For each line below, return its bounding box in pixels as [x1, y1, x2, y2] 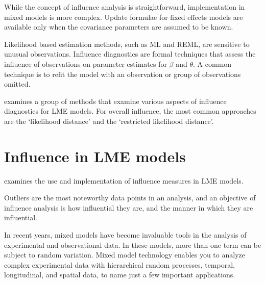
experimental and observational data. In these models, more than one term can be [4, 239, 261, 250]
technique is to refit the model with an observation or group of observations [4, 68, 241, 79]
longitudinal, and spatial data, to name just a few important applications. [4, 269, 235, 280]
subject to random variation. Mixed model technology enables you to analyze [4, 249, 245, 260]
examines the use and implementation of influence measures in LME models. [4, 175, 244, 186]
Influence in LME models [4, 145, 186, 166]
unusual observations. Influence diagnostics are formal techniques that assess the [4, 48, 256, 59]
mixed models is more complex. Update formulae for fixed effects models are [4, 11, 243, 22]
